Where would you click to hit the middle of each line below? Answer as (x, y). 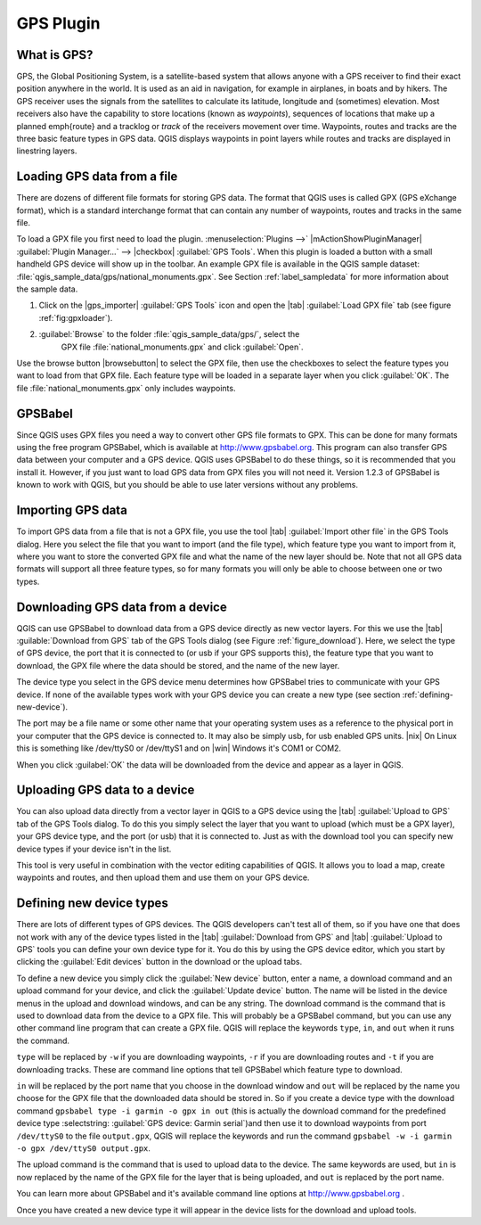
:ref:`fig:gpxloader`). (76, 317)
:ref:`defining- (428, 695)
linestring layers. (47, 151)
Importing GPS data (72, 510)
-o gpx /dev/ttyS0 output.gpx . (84, 1148)
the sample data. (47, 289)
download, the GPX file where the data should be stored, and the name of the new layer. (178, 665)
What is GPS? (55, 55)
